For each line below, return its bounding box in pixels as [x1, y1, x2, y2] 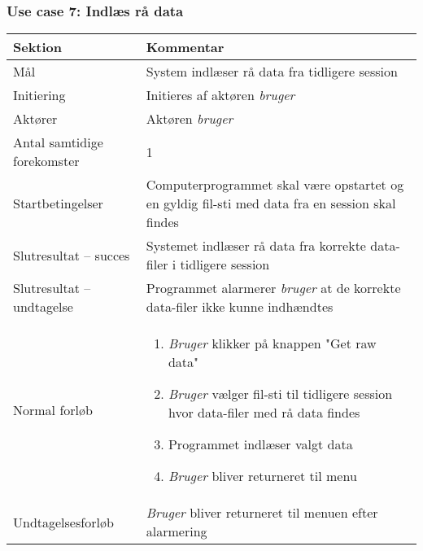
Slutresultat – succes [13, 245, 130, 265]
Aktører [13, 109, 58, 129]
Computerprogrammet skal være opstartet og [146, 175, 404, 195]
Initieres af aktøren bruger [146, 85, 295, 105]
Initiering [13, 85, 66, 105]
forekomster [13, 151, 80, 171]
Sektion [13, 37, 63, 57]
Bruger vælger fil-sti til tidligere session [168, 384, 393, 404]
